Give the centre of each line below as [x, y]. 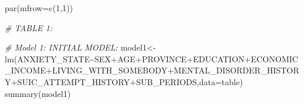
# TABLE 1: [29, 27]
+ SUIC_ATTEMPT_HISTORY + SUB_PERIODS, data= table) [127, 81]
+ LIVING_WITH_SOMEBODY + [110, 70]
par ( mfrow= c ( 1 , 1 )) [39, 8]
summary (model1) [38, 93]
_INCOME [25, 70]
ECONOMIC [275, 58]
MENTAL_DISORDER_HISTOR [236, 70]
